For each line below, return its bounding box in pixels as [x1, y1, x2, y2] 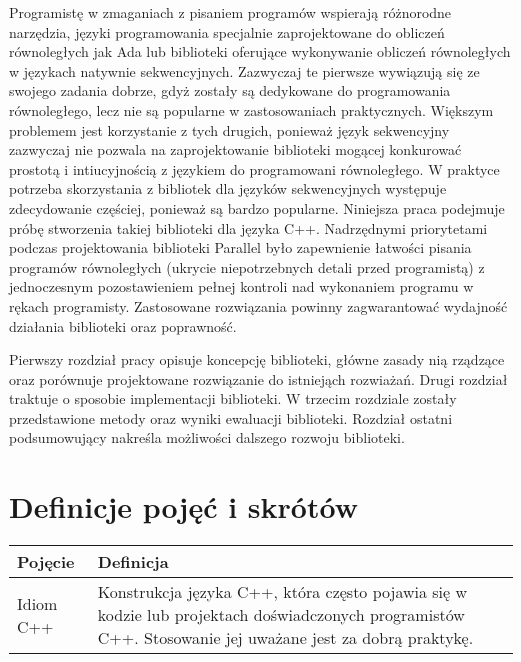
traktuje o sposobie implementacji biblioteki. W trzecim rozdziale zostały [9, 388, 457, 409]
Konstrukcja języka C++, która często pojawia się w [97, 580, 467, 604]
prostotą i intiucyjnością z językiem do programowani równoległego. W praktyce [9, 158, 500, 179]
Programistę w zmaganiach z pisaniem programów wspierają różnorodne [9, 2, 452, 22]
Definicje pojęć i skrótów [9, 486, 358, 527]
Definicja [97, 550, 169, 574]
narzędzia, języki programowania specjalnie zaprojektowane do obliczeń [9, 21, 445, 42]
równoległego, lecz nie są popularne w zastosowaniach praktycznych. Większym [9, 99, 494, 120]
